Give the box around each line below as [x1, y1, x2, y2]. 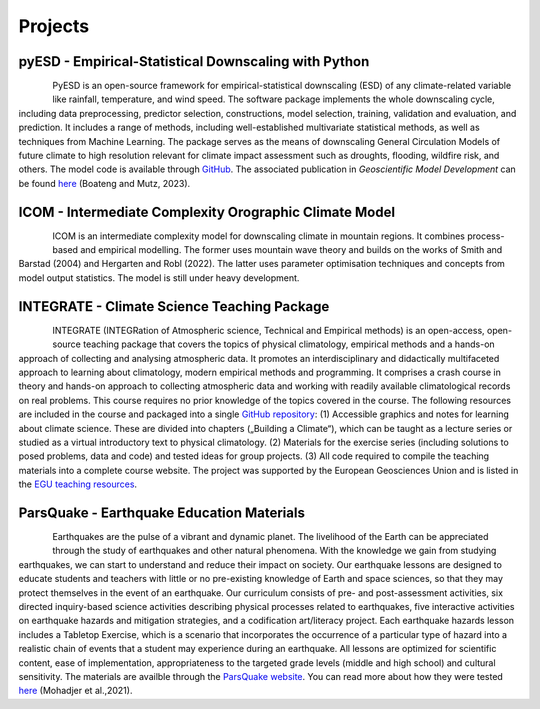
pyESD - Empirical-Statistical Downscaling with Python [18, 53, 370, 70]
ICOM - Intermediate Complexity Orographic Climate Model [18, 203, 395, 220]
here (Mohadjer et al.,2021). [18, 685, 133, 697]
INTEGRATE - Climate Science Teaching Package [18, 298, 330, 315]
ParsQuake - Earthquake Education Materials [18, 504, 305, 521]
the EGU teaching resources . [18, 478, 138, 490]
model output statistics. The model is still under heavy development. [18, 271, 300, 284]
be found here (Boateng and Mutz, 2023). [18, 177, 191, 189]
